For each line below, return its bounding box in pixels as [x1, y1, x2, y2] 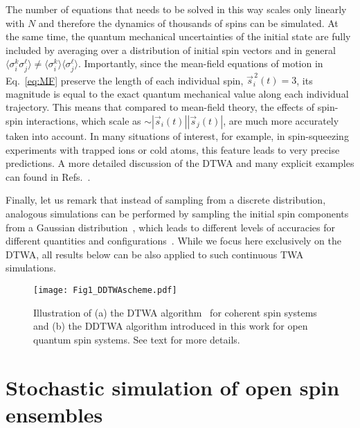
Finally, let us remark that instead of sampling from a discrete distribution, [6, 193, 326, 207]
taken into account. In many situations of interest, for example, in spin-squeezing [6, 129, 349, 143]
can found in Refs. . [6, 169, 91, 184]
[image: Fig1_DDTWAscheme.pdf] [33, 285, 177, 295]
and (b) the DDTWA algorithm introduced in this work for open [33, 319, 308, 333]
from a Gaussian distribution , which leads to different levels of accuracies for [6, 220, 335, 234]
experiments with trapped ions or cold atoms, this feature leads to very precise [6, 142, 340, 157]
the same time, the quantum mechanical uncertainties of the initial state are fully [6, 29, 351, 44]
